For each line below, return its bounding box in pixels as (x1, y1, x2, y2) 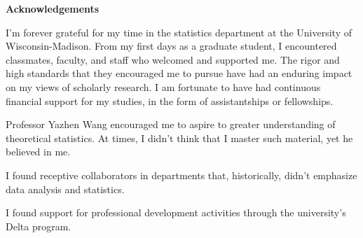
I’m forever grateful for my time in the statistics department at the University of (6, 24, 352, 39)
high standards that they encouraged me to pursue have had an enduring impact (6, 66, 352, 80)
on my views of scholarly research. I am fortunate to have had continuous (6, 79, 321, 94)
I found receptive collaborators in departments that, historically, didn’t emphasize (6, 167, 357, 182)
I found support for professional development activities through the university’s (6, 205, 346, 220)
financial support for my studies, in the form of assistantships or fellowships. (6, 93, 334, 108)
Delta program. (6, 218, 71, 233)
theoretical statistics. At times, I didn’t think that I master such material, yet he (6, 130, 353, 145)
